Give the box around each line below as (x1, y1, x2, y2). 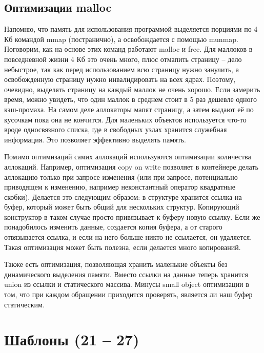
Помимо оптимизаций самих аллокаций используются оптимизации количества (4, 151, 251, 162)
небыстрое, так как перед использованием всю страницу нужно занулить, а (4, 64, 239, 74)
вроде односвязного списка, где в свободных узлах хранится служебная (4, 124, 227, 135)
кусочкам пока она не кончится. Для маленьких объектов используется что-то (4, 114, 247, 124)
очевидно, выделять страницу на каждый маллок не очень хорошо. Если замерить (4, 84, 260, 94)
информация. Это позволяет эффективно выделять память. (4, 134, 186, 144)
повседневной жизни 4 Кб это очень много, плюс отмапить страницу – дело (4, 53, 242, 64)
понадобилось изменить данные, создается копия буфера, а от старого (4, 221, 222, 232)
